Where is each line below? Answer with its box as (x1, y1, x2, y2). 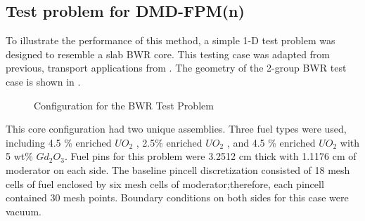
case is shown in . (6, 74, 81, 88)
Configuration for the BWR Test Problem (34, 98, 214, 112)
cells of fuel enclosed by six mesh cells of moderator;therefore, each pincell (6, 176, 324, 191)
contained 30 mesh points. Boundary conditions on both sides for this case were (6, 190, 349, 205)
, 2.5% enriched (136, 135, 203, 149)
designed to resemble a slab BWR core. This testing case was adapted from (6, 46, 331, 61)
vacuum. (6, 203, 41, 218)
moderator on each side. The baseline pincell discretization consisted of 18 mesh (6, 162, 350, 177)
